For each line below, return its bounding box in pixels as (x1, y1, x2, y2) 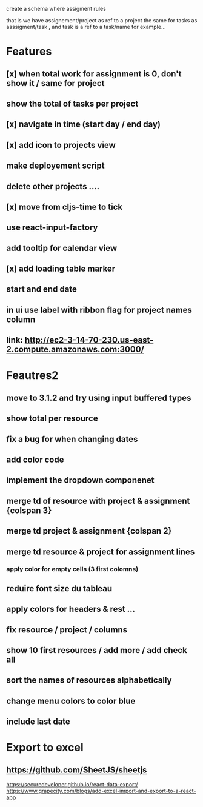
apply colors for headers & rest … (6, 604, 135, 614)
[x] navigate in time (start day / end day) (6, 119, 161, 130)
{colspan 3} (6, 505, 52, 515)
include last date (6, 717, 71, 727)
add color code (6, 455, 64, 465)
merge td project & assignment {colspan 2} (6, 526, 172, 536)
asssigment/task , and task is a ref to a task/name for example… (6, 24, 166, 30)
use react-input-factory (6, 223, 98, 233)
